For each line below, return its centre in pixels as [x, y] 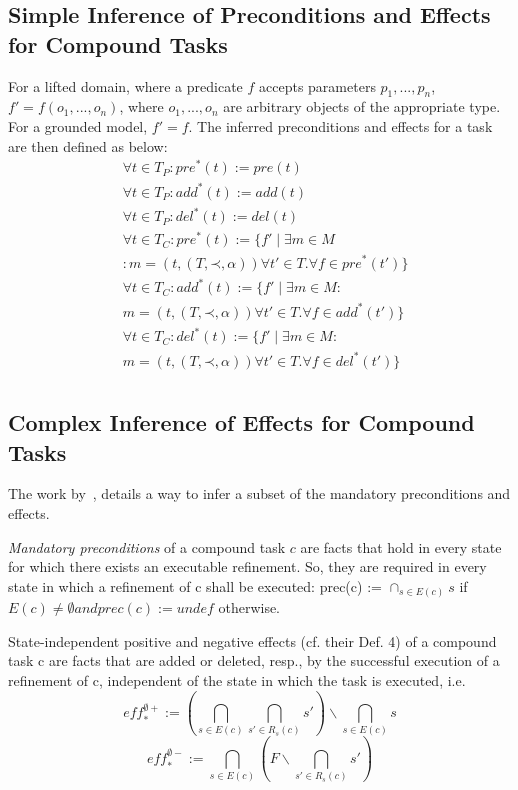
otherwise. [249, 607]
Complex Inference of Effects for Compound [241, 422]
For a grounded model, [78, 125]
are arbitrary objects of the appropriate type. [362, 106]
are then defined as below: [88, 145]
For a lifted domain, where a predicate [125, 85]
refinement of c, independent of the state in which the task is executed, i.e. [237, 679]
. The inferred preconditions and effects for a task [340, 125]
